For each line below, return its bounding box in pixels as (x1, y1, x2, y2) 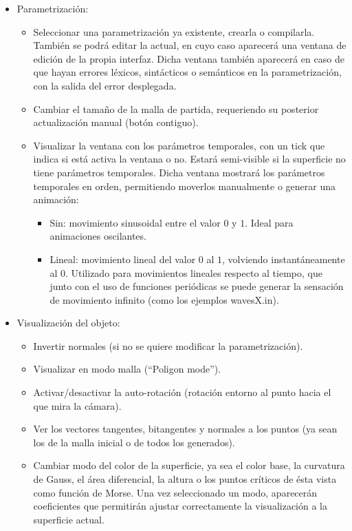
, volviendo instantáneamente (222, 251, 345, 266)
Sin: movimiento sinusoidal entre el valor (49, 215, 221, 229)
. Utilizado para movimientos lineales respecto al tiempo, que (65, 265, 322, 280)
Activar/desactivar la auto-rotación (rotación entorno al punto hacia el (33, 385, 331, 399)
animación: (33, 192, 79, 207)
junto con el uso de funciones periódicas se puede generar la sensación (49, 279, 344, 293)
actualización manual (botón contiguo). (33, 115, 199, 129)
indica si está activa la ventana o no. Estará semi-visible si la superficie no (33, 152, 346, 166)
